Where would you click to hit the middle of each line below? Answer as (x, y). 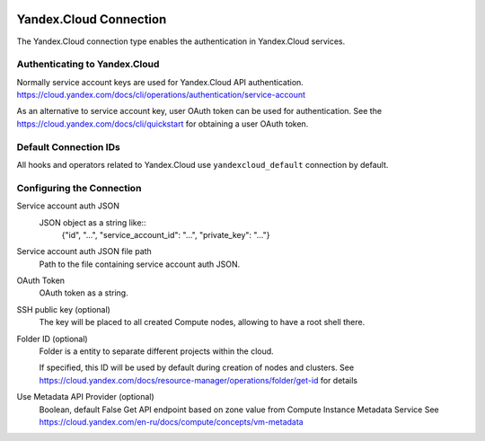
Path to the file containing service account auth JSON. (140, 264)
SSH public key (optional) (64, 309)
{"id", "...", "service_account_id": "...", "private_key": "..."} (166, 234)
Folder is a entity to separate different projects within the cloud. (156, 351)
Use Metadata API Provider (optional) (85, 397)
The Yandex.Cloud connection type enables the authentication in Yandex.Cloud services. (181, 41)
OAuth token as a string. (84, 293)
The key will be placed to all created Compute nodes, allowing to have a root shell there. (202, 322)
